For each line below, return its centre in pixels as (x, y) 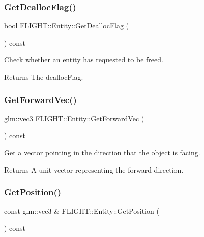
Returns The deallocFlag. (44, 77)
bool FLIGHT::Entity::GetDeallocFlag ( (67, 26)
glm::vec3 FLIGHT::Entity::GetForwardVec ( (74, 118)
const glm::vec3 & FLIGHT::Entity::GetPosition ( (82, 211)
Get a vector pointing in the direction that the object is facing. (102, 152)
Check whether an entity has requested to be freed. (84, 60)
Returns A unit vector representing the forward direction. (94, 169)
